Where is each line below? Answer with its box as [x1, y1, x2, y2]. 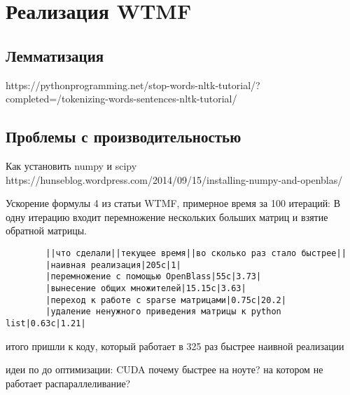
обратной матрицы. [6, 223, 87, 238]
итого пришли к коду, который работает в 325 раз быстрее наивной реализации [6, 338, 344, 353]
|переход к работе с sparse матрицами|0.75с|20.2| [45, 295, 286, 305]
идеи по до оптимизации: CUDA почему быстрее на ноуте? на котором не [6, 362, 323, 377]
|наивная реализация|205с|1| [45, 260, 181, 270]
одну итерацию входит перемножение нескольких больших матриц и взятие [6, 209, 328, 224]
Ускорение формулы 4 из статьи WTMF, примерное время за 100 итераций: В [6, 196, 341, 210]
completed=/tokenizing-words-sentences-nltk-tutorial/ [6, 91, 237, 106]
